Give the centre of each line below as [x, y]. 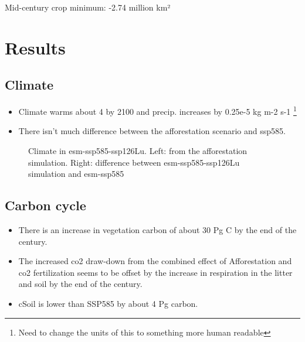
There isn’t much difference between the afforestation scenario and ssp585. [152, 131]
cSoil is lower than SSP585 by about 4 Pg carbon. [108, 303]
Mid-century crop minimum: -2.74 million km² [88, 7]
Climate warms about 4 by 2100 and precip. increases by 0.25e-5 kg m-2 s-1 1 [157, 110]
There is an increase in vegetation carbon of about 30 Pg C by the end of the [157, 230]
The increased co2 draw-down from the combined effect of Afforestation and [155, 261]
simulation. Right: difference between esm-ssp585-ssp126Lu [134, 162]
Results [35, 47]
